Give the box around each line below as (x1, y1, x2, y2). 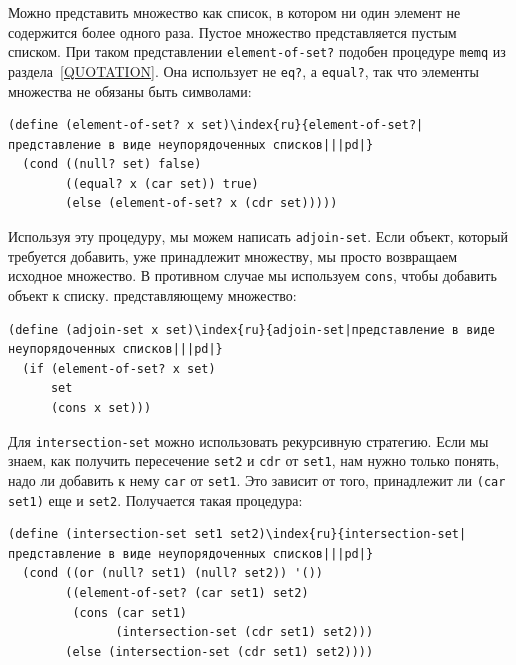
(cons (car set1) (72, 605, 187, 620)
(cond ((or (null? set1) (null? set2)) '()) (22, 566, 323, 581)
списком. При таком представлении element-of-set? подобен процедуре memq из (8, 41, 506, 62)
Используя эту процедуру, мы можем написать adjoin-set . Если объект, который (8, 226, 508, 247)
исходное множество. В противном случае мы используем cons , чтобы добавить (8, 265, 497, 286)
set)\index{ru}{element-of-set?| (201, 118, 424, 133)
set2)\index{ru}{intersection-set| (229, 527, 467, 542)
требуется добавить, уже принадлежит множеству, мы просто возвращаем (8, 245, 458, 266)
